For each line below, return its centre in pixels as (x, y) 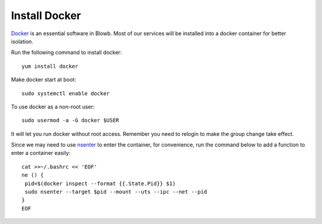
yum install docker (50, 66)
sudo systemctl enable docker (66, 93)
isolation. (22, 41)
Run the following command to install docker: (66, 52)
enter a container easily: (41, 153)
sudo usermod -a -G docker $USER (70, 120)
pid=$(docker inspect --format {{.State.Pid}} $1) (100, 183)
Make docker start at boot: (44, 80)
